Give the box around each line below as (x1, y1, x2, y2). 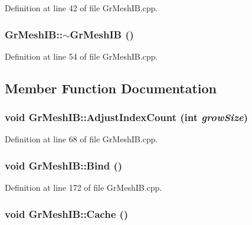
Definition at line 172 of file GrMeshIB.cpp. (5, 181, 162, 194)
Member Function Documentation (5, 79, 217, 97)
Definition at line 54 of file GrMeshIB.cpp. (5, 50, 158, 62)
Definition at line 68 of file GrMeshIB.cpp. (5, 133, 158, 145)
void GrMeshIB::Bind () (5, 158, 123, 172)
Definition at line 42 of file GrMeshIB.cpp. (5, 2, 158, 14)
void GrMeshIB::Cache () (5, 206, 129, 221)
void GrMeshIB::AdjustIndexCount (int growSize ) (5, 110, 248, 125)
